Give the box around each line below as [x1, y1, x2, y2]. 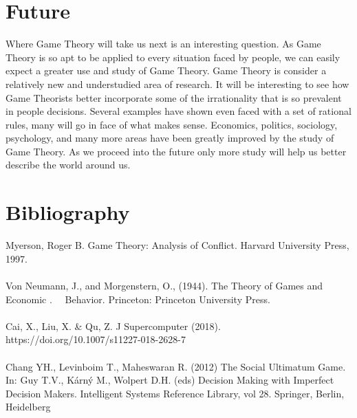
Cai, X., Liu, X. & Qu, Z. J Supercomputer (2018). [6, 318, 221, 333]
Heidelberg [6, 399, 51, 414]
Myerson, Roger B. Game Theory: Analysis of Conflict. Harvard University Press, [6, 238, 349, 252]
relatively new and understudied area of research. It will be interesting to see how [6, 76, 349, 91]
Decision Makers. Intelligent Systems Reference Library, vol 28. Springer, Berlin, [6, 386, 345, 400]
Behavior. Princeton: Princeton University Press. [65, 291, 270, 306]
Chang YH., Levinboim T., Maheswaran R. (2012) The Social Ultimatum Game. [6, 359, 346, 373]
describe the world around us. [6, 157, 131, 172]
